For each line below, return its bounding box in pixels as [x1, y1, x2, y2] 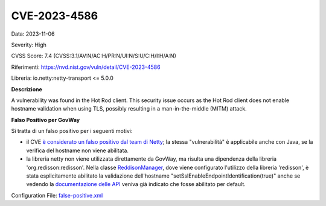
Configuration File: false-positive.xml [11, 192, 103, 199]
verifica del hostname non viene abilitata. [26, 147, 129, 154]
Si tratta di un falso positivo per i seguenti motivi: [11, 127, 133, 135]
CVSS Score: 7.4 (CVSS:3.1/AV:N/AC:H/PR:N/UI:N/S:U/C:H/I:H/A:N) [11, 52, 176, 60]
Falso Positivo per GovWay [11, 116, 80, 123]
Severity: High [11, 41, 46, 48]
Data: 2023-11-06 [11, 30, 55, 37]
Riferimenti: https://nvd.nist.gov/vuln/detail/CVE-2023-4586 [11, 63, 161, 71]
